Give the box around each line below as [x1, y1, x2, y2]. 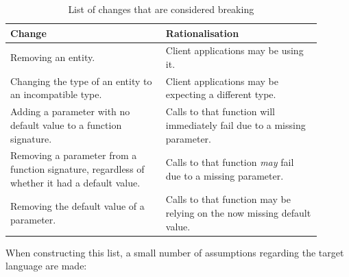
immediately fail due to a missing [165, 117, 306, 132]
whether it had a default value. [10, 175, 141, 189]
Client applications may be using [165, 43, 304, 58]
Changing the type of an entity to [10, 73, 152, 88]
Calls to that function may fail [165, 155, 294, 169]
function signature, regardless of [10, 161, 145, 176]
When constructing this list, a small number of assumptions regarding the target [5, 245, 344, 259]
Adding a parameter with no [10, 104, 130, 119]
